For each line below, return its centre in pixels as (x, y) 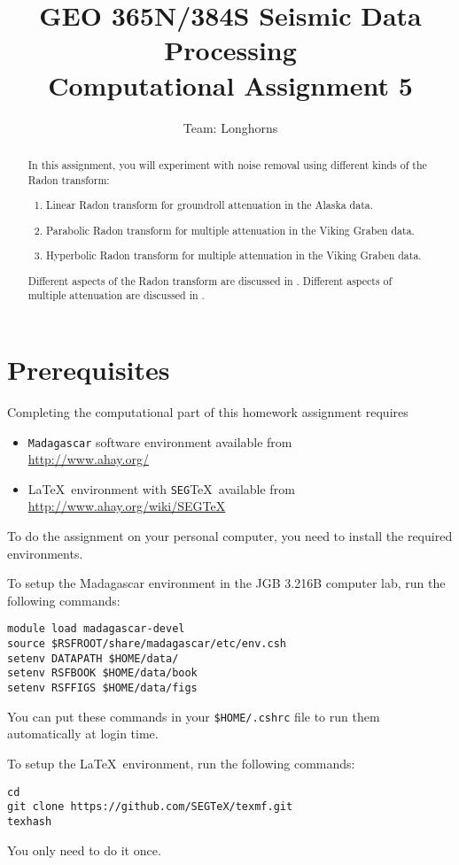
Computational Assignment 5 (230, 85)
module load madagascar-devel (96, 629)
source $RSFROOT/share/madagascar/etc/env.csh (147, 644)
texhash (30, 821)
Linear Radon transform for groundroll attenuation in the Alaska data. (210, 205)
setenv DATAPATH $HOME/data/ (93, 658)
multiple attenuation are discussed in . (116, 295)
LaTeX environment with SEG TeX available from (161, 488)
